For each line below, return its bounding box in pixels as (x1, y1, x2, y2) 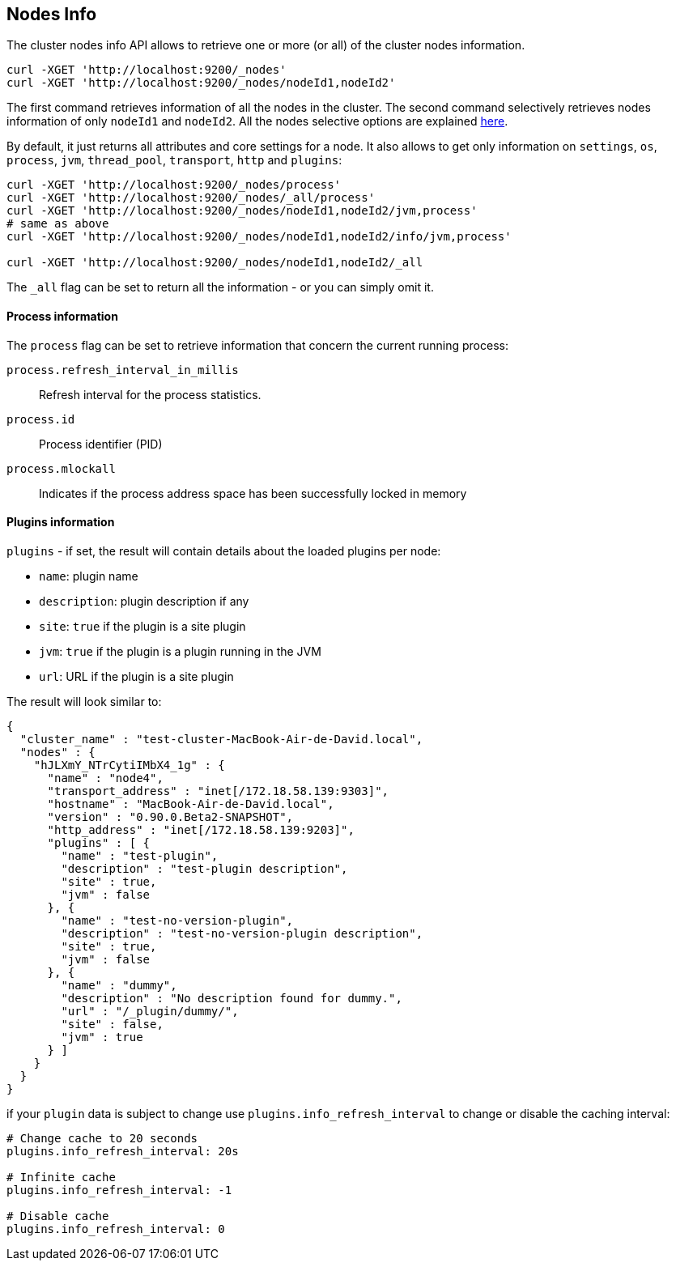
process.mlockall (6, 461, 116, 475)
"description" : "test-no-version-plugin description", (61, 926, 423, 940)
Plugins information (6, 515, 115, 529)
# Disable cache (6, 1209, 109, 1222)
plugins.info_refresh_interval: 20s (6, 1144, 239, 1158)
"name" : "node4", (47, 771, 164, 784)
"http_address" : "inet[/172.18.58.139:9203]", (47, 823, 355, 836)
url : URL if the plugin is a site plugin (39, 669, 234, 683)
